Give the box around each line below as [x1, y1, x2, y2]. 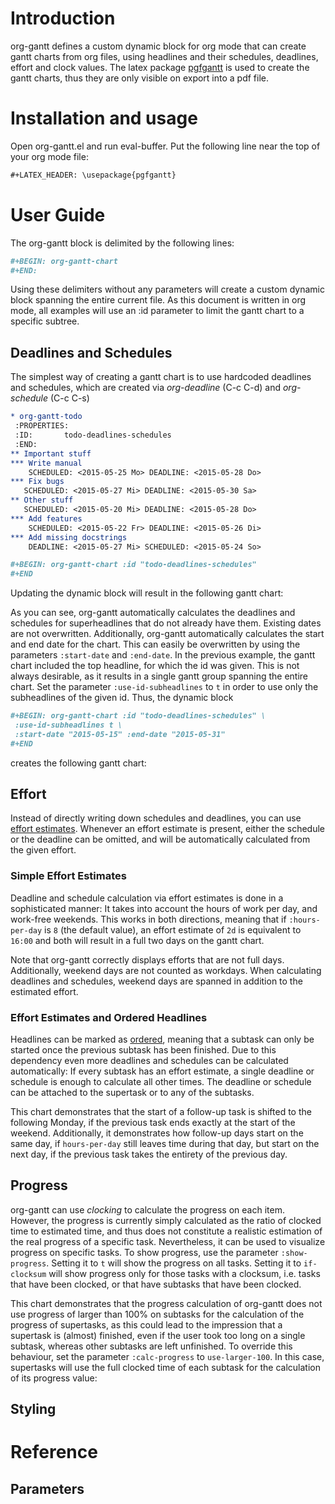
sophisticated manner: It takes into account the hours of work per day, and [10, 902, 318, 914]
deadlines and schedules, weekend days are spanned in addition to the [10, 975, 303, 987]
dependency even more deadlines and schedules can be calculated [10, 1055, 289, 1067]
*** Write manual [10, 458, 83, 468]
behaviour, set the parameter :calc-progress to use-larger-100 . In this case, [10, 1350, 325, 1362]
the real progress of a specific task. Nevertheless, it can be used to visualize [10, 1235, 326, 1247]
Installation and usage [10, 107, 198, 130]
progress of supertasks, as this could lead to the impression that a [10, 1318, 283, 1331]
